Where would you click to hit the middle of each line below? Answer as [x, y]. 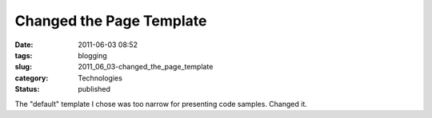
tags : [24, 55]
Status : [27, 89]
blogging [92, 55]
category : [32, 78]
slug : [23, 67]
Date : [24, 45]
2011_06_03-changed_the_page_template [146, 67]
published [94, 89]
